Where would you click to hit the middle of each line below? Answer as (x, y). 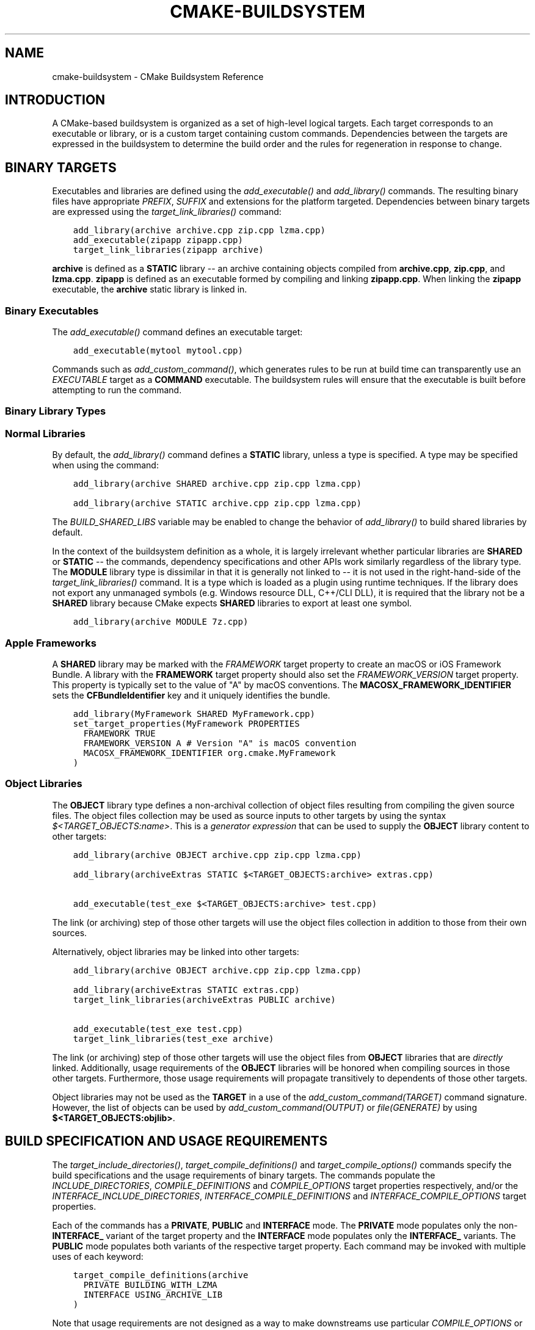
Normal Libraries (45, 433)
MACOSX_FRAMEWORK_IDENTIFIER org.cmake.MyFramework (209, 753)
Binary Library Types (56, 411)
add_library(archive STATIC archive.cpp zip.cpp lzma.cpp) (217, 503)
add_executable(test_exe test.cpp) (158, 1029)
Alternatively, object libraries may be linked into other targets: (176, 951)
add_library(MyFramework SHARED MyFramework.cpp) (194, 714)
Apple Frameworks (51, 643)
